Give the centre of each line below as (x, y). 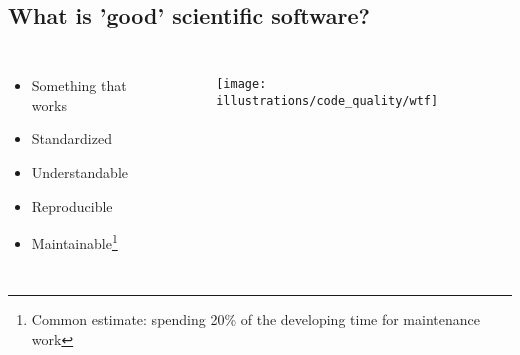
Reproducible (72, 205)
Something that (79, 85)
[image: (241, 84)
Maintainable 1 (74, 241)
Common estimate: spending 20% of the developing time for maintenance (255, 319)
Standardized (71, 138)
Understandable (79, 171)
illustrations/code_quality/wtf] (327, 100)
